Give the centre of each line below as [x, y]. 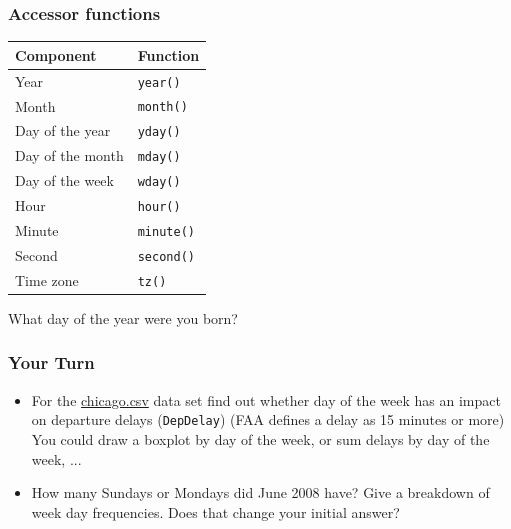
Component [56, 54]
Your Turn [51, 362]
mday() [159, 157]
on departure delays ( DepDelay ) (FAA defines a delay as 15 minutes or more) [268, 419]
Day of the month [69, 155]
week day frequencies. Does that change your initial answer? [215, 511]
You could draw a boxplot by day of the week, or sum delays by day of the [260, 439]
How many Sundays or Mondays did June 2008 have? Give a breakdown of [260, 492]
